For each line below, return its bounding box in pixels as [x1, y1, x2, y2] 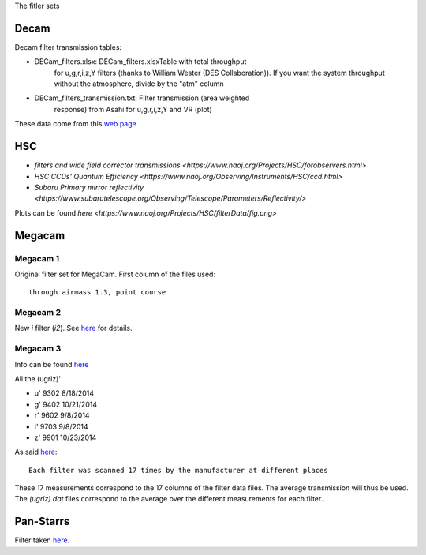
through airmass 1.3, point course [28, 288, 166, 297]
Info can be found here [14, 359, 89, 369]
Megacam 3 [14, 343, 62, 354]
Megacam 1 [14, 253, 59, 264]
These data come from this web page [14, 119, 137, 129]
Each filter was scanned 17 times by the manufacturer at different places [28, 466, 328, 474]
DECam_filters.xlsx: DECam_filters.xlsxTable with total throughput [34, 57, 247, 66]
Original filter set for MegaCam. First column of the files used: [14, 269, 216, 279]
